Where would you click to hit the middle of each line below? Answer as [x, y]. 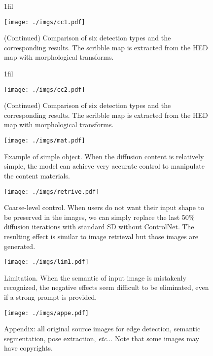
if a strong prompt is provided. [51, 297]
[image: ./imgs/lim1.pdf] [46, 262]
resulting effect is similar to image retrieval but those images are [101, 236]
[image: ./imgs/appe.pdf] [46, 313]
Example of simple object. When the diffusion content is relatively [104, 156]
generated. [20, 246]
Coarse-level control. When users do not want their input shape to [104, 207]
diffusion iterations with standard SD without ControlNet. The [99, 227]
